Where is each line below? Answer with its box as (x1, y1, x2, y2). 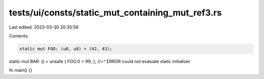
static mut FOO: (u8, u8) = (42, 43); (19, 46, 112, 51)
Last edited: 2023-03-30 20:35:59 (9, 24, 79, 30)
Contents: (9, 33, 29, 39)
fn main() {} (9, 67, 33, 73)
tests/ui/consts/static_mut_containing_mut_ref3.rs (9, 7, 222, 18)
